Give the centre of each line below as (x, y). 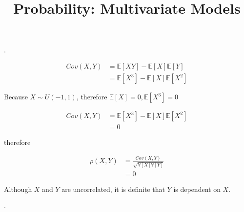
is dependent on (197, 189)
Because (16, 97)
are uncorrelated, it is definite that (113, 189)
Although (18, 189)
